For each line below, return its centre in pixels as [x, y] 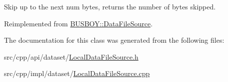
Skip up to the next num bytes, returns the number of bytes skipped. [110, 6]
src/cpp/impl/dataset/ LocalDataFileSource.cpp [77, 73]
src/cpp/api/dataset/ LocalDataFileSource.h [71, 56]
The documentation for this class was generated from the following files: [114, 40]
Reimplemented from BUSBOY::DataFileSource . [78, 23]
